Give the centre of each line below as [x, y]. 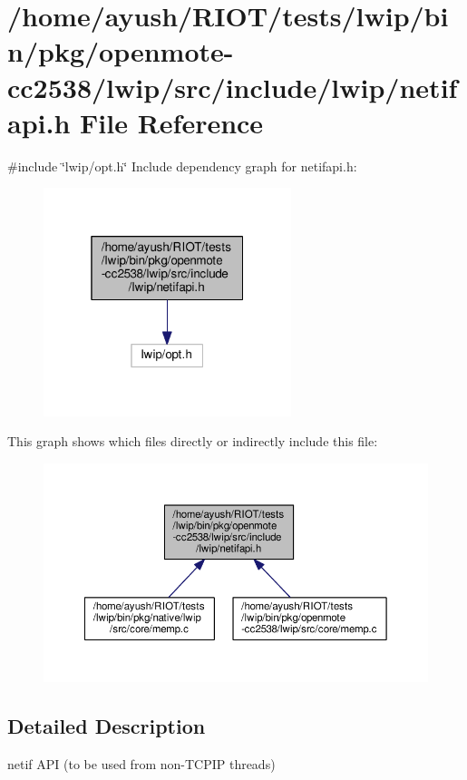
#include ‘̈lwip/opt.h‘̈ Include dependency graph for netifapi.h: [182, 166]
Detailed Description [107, 725]
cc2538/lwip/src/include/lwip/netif [233, 87]
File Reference [172, 122]
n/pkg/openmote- [121, 51]
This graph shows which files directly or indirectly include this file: [193, 441]
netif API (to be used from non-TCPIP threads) [141, 763]
